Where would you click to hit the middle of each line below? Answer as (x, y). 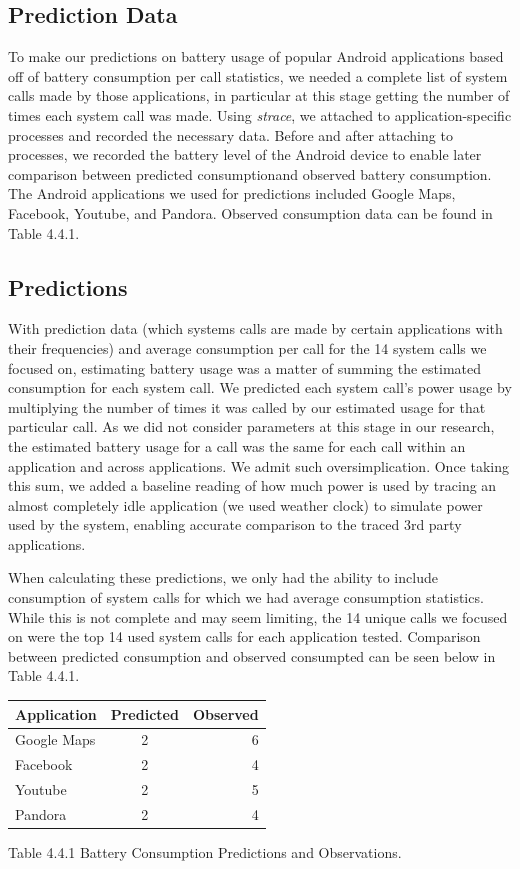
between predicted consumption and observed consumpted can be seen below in (252, 655)
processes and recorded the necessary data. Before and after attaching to (230, 134)
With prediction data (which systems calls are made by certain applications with (255, 328)
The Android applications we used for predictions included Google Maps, (232, 193)
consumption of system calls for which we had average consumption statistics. (246, 597)
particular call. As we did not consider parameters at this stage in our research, (251, 426)
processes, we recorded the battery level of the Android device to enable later (245, 154)
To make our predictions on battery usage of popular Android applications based (256, 56)
